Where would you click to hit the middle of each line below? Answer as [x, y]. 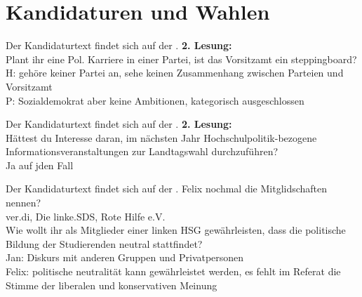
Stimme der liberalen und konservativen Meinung [112, 285]
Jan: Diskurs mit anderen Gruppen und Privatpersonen [125, 257]
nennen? [24, 203]
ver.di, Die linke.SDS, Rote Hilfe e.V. [86, 216]
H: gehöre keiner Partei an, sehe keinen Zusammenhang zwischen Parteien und [175, 73]
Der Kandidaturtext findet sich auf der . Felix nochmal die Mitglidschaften [167, 189]
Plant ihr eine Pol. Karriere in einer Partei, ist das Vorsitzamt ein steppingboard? [181, 59]
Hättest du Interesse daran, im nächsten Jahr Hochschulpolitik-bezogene [161, 137]
